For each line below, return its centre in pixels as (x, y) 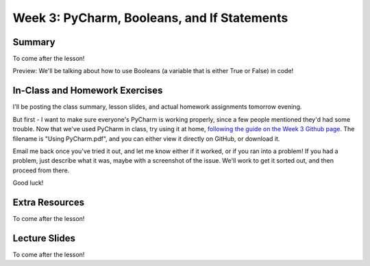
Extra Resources (49, 202)
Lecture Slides (44, 238)
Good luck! (28, 183)
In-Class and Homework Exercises (88, 91)
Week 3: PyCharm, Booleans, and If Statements (150, 18)
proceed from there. (41, 170)
